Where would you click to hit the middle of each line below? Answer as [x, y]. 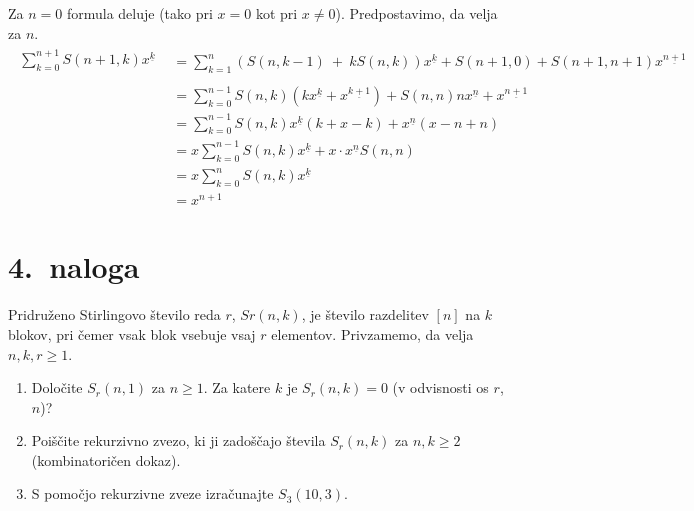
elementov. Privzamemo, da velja [372, 333]
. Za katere [237, 387]
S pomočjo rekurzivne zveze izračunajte [152, 493]
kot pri [276, 13]
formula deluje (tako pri [139, 13]
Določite [57, 387]
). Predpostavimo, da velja [416, 13]
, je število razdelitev [365, 314]
